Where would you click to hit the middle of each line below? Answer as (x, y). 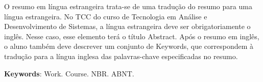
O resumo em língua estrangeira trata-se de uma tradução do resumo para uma (128, 6)
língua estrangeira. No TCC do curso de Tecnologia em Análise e (106, 16)
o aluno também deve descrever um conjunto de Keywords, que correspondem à (129, 46)
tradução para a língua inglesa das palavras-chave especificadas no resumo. (121, 56)
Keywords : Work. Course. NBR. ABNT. (69, 73)
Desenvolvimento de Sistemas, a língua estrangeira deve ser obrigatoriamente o (127, 26)
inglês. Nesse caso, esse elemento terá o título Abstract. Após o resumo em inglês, (132, 36)
